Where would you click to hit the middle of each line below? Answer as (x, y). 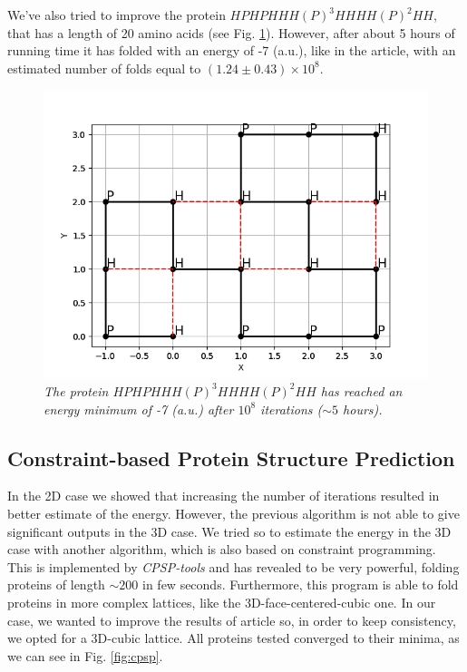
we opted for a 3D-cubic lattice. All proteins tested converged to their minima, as (233, 638)
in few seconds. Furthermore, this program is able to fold (301, 584)
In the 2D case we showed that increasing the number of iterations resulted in (224, 496)
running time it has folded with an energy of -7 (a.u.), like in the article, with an (232, 50)
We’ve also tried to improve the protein (117, 15)
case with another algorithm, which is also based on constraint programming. (222, 549)
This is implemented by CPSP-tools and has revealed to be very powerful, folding (233, 566)
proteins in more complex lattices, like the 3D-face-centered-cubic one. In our (222, 602)
